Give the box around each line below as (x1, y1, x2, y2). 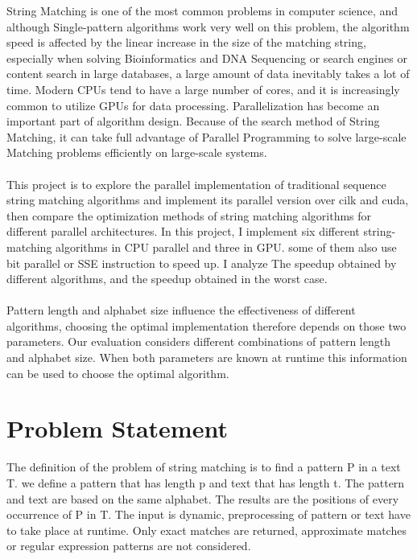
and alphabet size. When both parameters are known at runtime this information (6, 349, 407, 366)
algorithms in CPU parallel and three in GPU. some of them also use (56, 238, 397, 255)
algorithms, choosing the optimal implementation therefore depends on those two (6, 317, 407, 334)
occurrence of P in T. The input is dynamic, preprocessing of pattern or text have (6, 506, 411, 523)
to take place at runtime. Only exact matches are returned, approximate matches (6, 521, 407, 538)
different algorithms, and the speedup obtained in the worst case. (6, 270, 328, 287)
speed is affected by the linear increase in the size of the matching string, (6, 34, 366, 51)
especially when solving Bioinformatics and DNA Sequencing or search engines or (6, 49, 407, 66)
